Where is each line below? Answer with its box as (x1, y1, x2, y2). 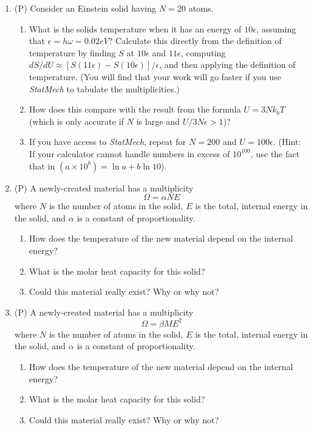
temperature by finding (29, 46, 116, 59)
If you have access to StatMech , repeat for (29, 135, 186, 148)
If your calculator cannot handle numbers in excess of (29, 147, 230, 160)
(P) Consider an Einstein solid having (14, 2, 156, 14)
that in (29, 159, 55, 172)
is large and (136, 114, 180, 127)
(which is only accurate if (29, 114, 124, 127)
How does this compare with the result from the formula (29, 103, 241, 116)
